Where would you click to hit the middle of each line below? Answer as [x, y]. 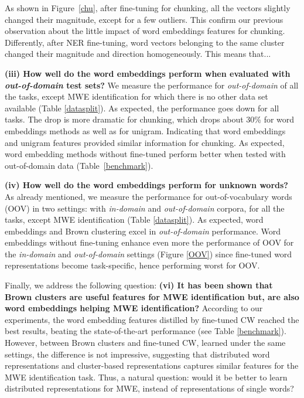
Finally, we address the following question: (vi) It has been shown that [139, 285]
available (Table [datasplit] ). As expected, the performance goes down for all [142, 108]
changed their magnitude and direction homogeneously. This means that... [138, 54]
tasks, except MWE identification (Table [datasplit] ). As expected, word [134, 220]
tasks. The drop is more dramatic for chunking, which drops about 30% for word [150, 119]
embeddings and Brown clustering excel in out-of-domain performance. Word [143, 231]
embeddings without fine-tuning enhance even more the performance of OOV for [149, 242]
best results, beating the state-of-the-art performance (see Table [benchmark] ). [146, 331]
